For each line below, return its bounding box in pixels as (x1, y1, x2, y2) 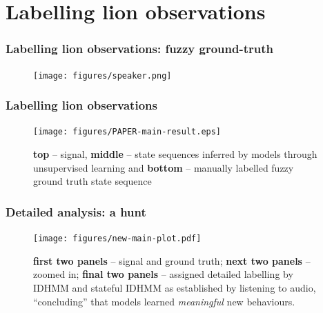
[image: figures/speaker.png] (33, 70, 172, 81)
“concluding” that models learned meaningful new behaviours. (33, 294, 295, 308)
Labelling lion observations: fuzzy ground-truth (6, 40, 273, 57)
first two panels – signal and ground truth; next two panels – (33, 253, 311, 267)
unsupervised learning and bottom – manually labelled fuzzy (33, 160, 294, 174)
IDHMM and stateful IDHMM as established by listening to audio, (33, 280, 316, 294)
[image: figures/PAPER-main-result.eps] (33, 127, 222, 137)
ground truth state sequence (33, 174, 152, 188)
